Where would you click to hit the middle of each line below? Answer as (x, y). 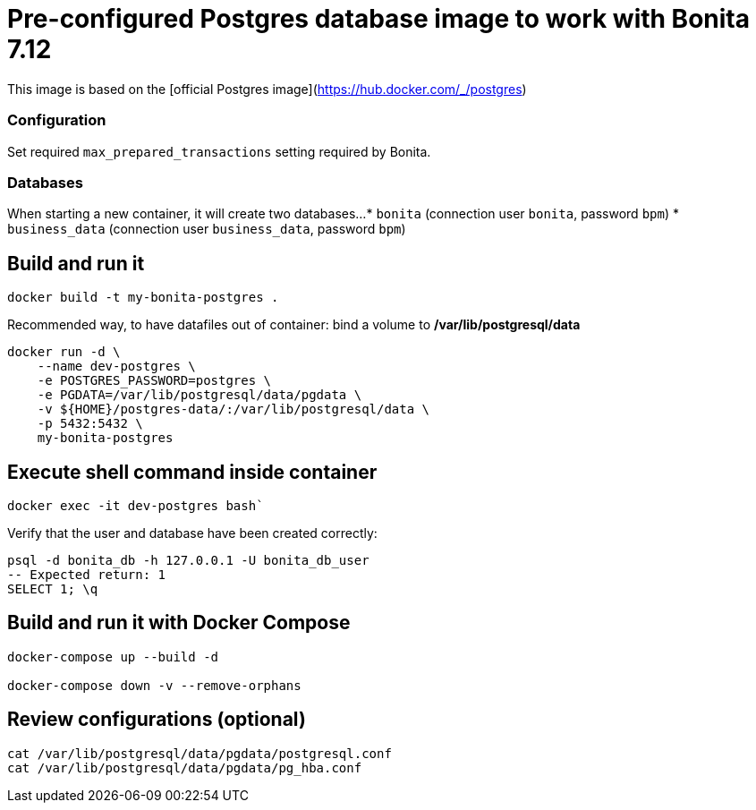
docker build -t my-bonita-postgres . (143, 298)
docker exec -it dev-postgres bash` (136, 505)
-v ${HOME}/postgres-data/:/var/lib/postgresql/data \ (234, 409)
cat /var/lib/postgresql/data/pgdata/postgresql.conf (200, 753)
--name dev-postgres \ (116, 367)
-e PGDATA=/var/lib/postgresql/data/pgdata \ (200, 395)
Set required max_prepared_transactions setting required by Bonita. (219, 151)
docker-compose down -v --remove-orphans (154, 685)
